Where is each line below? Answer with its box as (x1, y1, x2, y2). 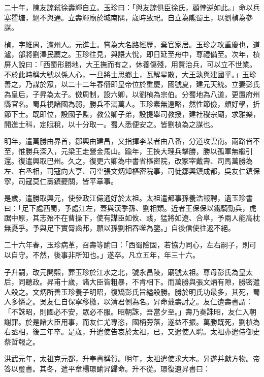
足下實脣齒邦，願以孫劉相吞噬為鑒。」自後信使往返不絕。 (46, 222, 235, 233)
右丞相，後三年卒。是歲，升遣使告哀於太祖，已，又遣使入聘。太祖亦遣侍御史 (4, 326, 260, 337)
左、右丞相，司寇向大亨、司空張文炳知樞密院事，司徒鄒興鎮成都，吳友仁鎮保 (4, 165, 260, 176)
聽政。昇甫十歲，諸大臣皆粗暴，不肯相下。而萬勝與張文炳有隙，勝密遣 (25, 276, 260, 287)
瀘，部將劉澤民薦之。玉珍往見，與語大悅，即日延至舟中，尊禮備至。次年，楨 (4, 49, 260, 59)
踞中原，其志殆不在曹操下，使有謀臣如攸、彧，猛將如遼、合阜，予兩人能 (4, 212, 246, 223)
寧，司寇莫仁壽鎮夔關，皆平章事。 (4, 175, 118, 186)
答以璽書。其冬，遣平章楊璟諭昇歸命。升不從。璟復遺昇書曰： (4, 363, 210, 373)
